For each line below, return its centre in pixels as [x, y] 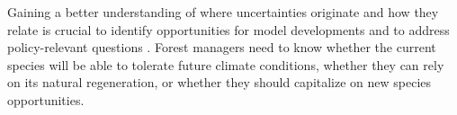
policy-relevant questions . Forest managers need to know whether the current [222, 47]
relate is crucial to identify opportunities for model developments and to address [228, 29]
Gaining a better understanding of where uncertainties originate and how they [223, 12]
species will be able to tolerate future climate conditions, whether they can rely [226, 64]
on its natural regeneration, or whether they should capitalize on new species [220, 82]
